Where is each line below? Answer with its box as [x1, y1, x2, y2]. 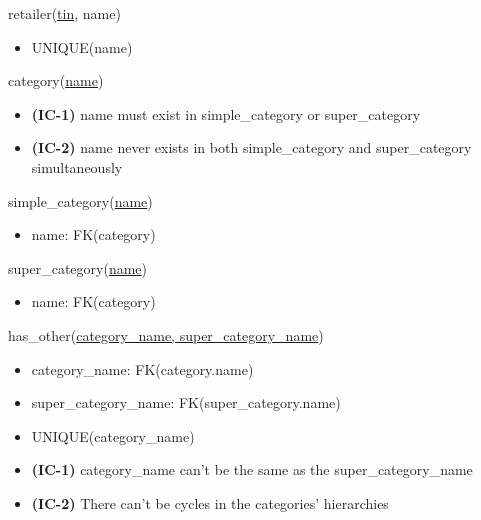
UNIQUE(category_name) [31, 425, 195, 446]
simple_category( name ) [8, 190, 153, 211]
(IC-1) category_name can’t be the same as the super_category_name [31, 459, 473, 480]
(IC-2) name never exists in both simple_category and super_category [31, 137, 472, 158]
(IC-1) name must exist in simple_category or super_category [31, 103, 421, 124]
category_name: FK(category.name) [31, 358, 254, 379]
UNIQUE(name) [31, 36, 133, 57]
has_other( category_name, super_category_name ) [8, 324, 324, 345]
